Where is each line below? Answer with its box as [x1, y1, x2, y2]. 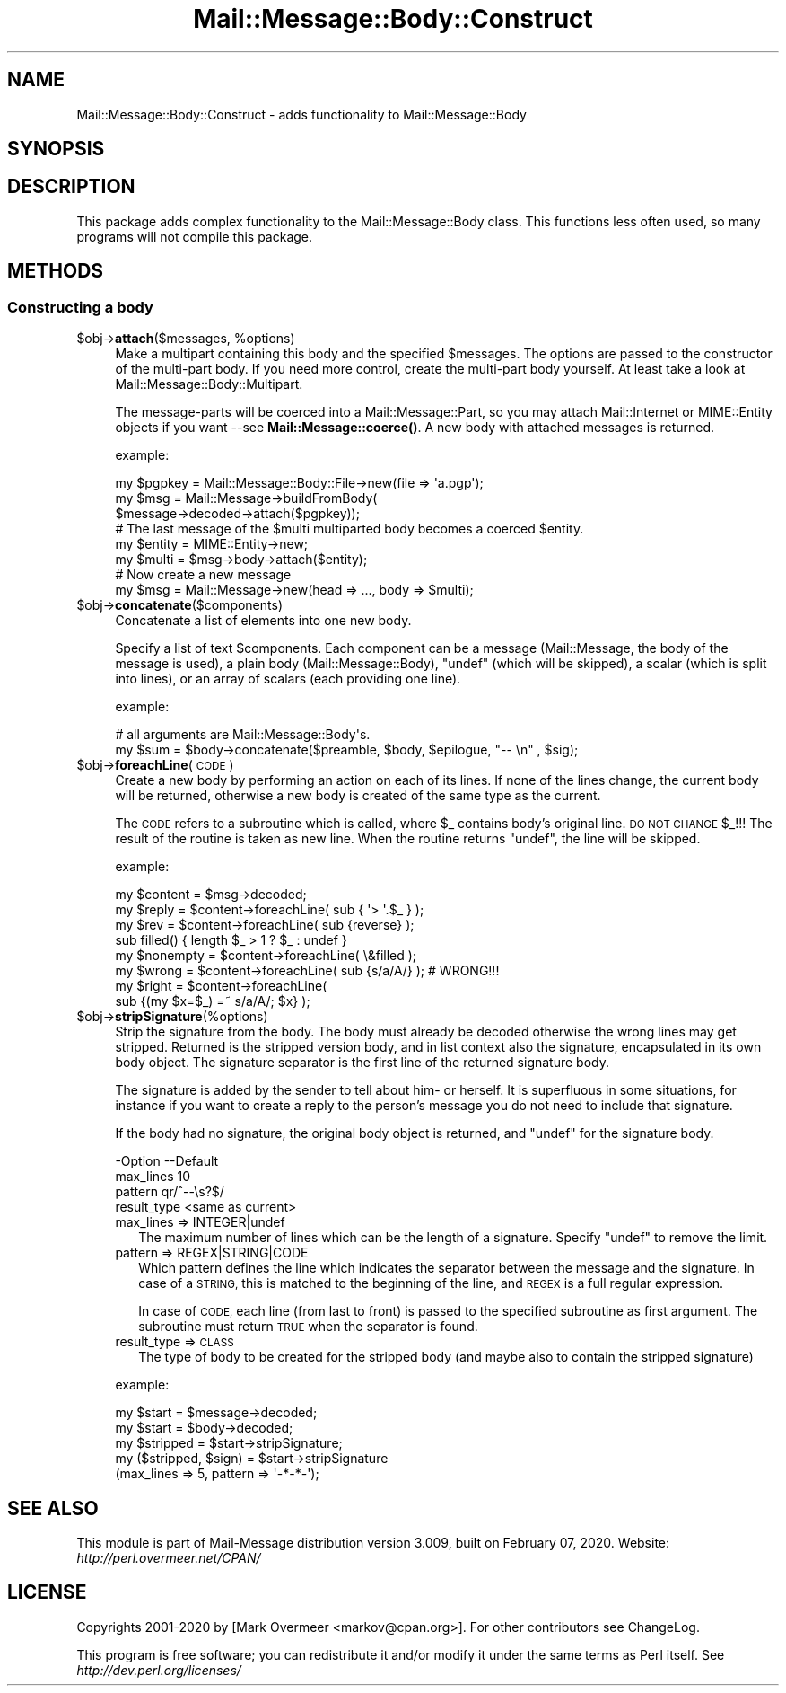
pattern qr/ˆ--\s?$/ [115, 1184, 224, 1200]
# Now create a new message [115, 567, 292, 583]
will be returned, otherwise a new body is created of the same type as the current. [115, 788, 601, 804]
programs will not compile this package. [76, 228, 313, 244]
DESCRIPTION [7, 175, 135, 198]
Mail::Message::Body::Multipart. [115, 376, 303, 392]
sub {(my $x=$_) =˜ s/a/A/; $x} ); [115, 993, 310, 1010]
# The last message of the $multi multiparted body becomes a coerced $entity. [115, 521, 584, 537]
